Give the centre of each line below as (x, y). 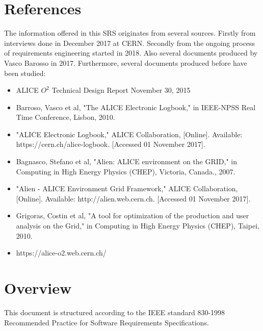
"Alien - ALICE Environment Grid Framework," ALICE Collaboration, (127, 188)
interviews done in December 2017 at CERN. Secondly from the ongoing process (130, 43)
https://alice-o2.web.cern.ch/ (61, 253)
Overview (38, 288)
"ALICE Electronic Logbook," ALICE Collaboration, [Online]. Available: (129, 134)
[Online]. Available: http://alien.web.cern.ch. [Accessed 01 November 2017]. (133, 198)
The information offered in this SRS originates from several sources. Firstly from (130, 33)
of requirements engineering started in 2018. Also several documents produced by (131, 53)
